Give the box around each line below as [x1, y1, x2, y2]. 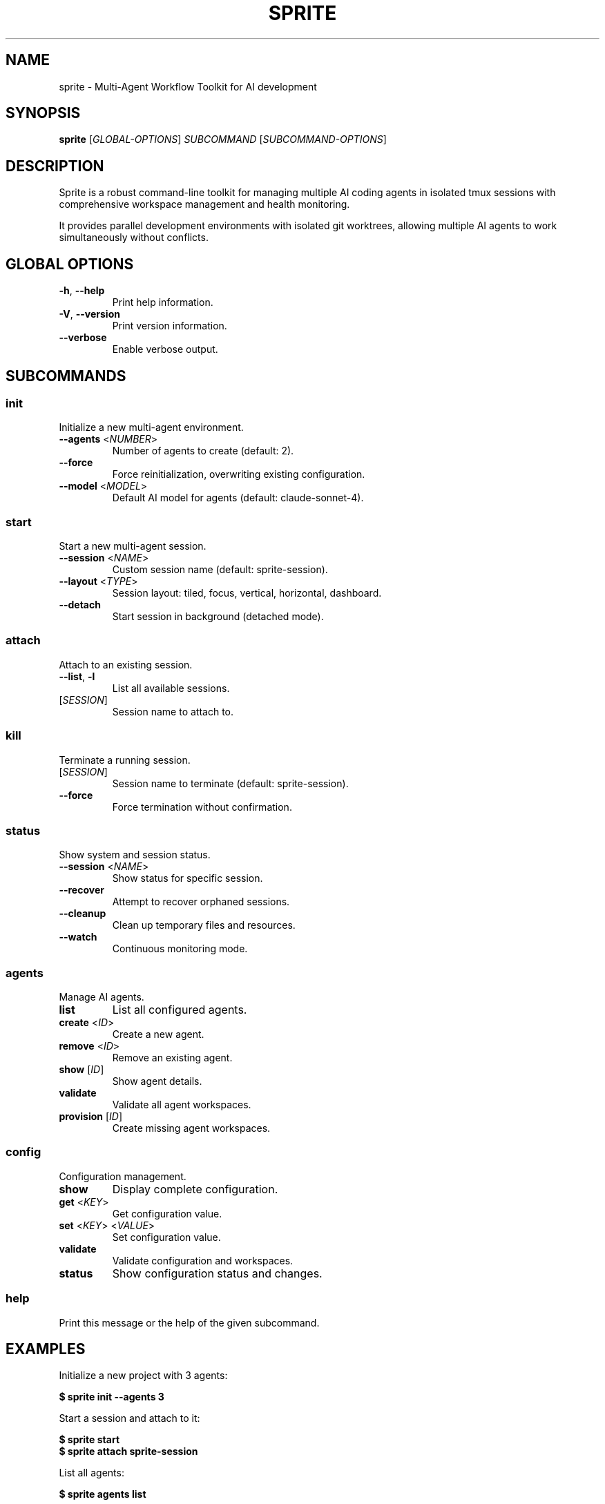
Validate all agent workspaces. [112, 1099, 251, 1111]
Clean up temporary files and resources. [112, 919, 296, 932]
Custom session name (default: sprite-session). [112, 563, 328, 576]
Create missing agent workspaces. [112, 1122, 271, 1135]
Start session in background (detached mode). [112, 610, 324, 623]
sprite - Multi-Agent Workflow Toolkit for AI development [59, 80, 317, 93]
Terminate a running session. [59, 753, 191, 766]
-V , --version [59, 308, 120, 320]
